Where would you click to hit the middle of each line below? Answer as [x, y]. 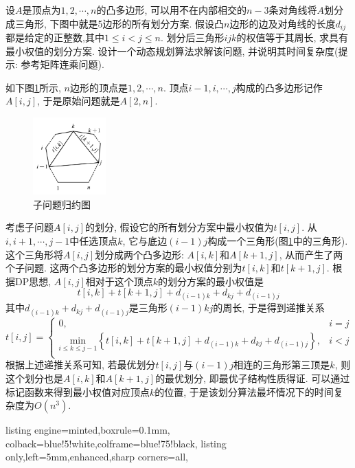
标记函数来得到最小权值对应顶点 [78, 391]
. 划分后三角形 [192, 37]
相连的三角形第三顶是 [282, 365]
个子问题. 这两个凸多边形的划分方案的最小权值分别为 [124, 268]
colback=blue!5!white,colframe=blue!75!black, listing [116, 443]
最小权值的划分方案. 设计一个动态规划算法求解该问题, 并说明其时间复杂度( [172, 51]
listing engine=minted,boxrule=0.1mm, [88, 430]
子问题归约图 [62, 204]
